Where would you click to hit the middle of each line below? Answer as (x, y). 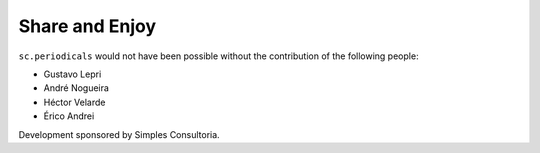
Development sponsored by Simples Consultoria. (119, 134)
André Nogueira (76, 88)
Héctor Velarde (74, 102)
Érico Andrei (69, 116)
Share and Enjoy (87, 26)
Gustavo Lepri (72, 74)
